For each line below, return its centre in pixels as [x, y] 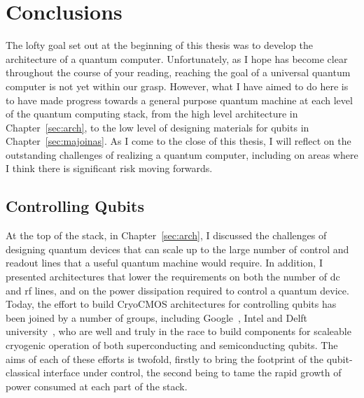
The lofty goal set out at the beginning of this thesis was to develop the [160, 45]
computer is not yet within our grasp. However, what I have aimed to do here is [177, 86]
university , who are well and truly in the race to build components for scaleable [178, 331]
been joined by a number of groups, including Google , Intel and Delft [157, 317]
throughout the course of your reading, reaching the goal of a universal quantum [178, 72]
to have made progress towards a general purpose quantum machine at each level [179, 100]
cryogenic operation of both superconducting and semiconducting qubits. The [172, 345]
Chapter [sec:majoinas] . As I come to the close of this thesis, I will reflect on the [178, 141]
